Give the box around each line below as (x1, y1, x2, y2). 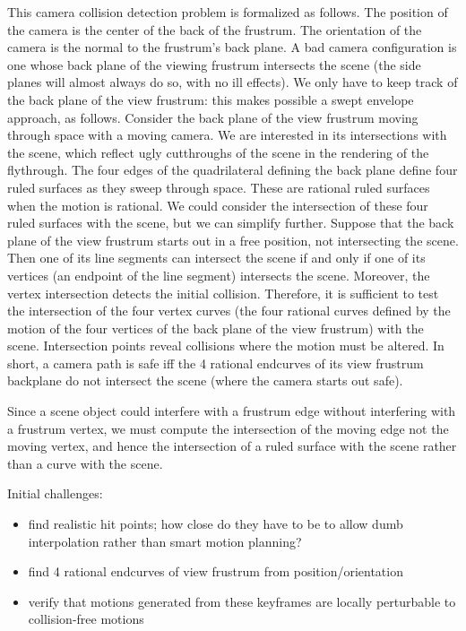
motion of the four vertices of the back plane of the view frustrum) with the (7, 318, 424, 337)
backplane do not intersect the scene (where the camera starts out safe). (7, 371, 403, 390)
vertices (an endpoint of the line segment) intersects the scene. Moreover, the (7, 265, 430, 284)
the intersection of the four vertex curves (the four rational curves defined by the (7, 301, 451, 320)
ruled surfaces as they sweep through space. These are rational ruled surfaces (7, 177, 430, 196)
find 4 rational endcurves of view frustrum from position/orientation (28, 562, 403, 581)
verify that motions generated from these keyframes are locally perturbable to (28, 592, 456, 610)
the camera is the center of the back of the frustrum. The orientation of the (7, 20, 422, 39)
